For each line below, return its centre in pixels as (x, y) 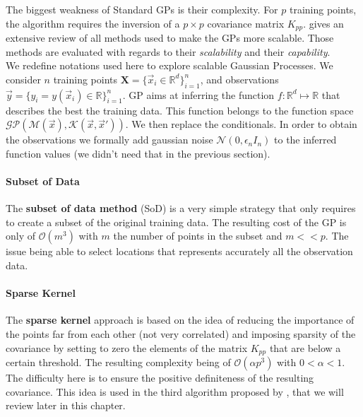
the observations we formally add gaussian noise (109, 140)
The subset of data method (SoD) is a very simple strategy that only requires (181, 208)
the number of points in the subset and (198, 236)
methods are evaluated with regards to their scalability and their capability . (168, 51)
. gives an (323, 23)
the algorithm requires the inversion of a (93, 23)
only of (21, 236)
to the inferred (305, 140)
